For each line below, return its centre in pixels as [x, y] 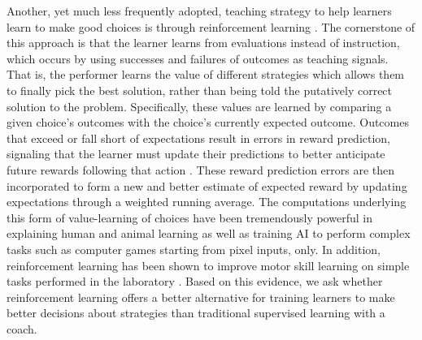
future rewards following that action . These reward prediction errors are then [201, 169]
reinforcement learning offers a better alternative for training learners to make [201, 297]
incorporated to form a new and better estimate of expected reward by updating [207, 185]
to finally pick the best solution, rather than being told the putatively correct [200, 90]
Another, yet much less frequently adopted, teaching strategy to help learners [199, 11]
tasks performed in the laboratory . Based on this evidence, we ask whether [195, 281]
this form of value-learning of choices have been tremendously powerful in [189, 217]
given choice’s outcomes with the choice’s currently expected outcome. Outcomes [208, 122]
